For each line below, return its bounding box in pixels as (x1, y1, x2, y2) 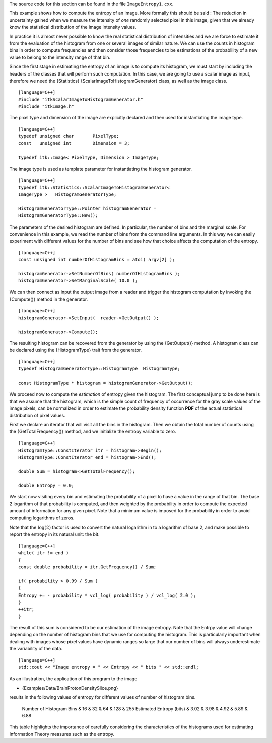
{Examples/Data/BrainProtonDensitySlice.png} (22, 685, 118, 691)
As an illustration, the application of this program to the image (9, 676, 138, 682)
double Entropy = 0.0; (18, 483, 75, 488)
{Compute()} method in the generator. (9, 296, 88, 302)
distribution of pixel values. (9, 412, 65, 418)
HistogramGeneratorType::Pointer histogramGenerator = (18, 205, 157, 211)
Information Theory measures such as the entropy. (9, 731, 115, 737)
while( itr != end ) (18, 550, 69, 556)
